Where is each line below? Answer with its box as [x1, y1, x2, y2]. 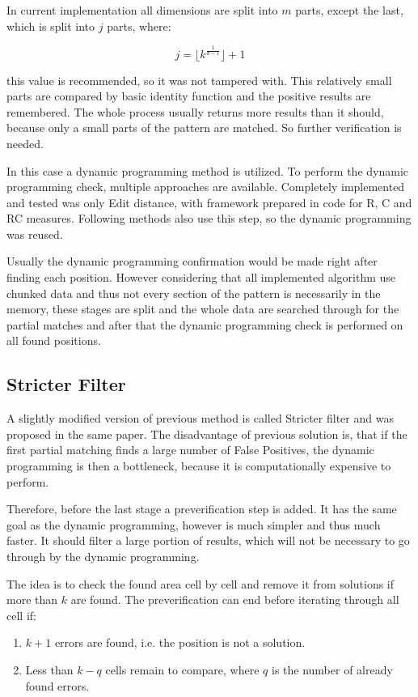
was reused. [6, 225, 63, 242]
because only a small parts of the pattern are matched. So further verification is [6, 119, 402, 136]
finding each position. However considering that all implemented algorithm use [6, 269, 396, 286]
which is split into [6, 17, 95, 34]
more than [6, 591, 58, 608]
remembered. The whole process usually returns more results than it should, [6, 103, 384, 120]
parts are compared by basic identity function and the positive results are [6, 87, 371, 104]
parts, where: [107, 17, 171, 34]
